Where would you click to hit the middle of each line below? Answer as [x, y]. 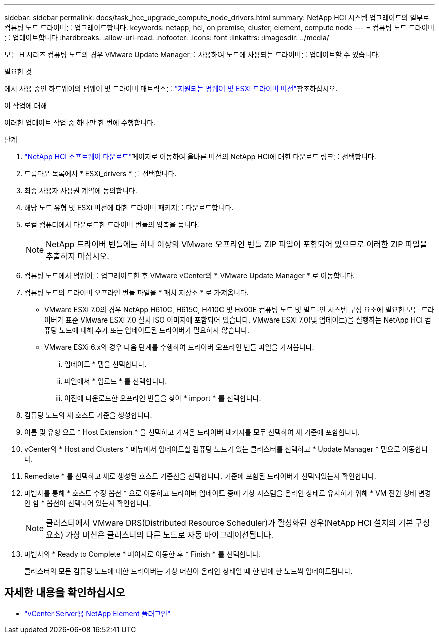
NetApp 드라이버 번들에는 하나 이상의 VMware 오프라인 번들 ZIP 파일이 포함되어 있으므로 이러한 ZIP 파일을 [237, 244]
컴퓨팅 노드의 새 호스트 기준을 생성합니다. [88, 415]
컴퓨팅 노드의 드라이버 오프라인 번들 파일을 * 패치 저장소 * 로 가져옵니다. [136, 293]
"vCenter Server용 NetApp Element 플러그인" [97, 613]
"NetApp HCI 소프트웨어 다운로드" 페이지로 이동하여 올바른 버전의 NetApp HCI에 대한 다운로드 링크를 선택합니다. [200, 156]
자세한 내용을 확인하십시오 [65, 593]
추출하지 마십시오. [77, 256]
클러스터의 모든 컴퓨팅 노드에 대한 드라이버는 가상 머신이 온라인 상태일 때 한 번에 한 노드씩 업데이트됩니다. [188, 571]
